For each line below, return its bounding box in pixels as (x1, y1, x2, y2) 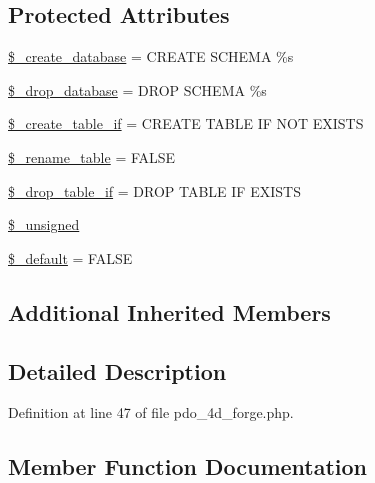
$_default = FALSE (8, 247, 133, 268)
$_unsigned (8, 214, 80, 235)
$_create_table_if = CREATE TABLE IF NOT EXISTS (8, 113, 364, 134)
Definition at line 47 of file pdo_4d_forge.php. (8, 402, 294, 423)
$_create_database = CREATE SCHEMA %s (8, 46, 294, 67)
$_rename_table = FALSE (8, 146, 176, 167)
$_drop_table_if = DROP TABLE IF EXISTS (8, 180, 301, 201)
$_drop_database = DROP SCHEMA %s (8, 79, 267, 100)
